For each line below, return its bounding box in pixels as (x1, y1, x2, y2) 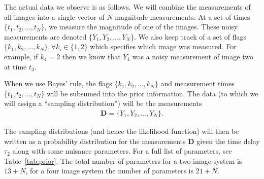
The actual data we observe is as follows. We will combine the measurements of (4, 2, 251, 12)
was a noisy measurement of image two (132, 51, 253, 61)
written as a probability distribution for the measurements (4, 135, 186, 146)
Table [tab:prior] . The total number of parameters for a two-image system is (4, 155, 242, 166)
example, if (4, 51, 38, 61)
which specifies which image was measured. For (90, 41, 237, 52)
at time (4, 61, 27, 71)
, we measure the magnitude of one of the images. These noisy (44, 21, 238, 32)
